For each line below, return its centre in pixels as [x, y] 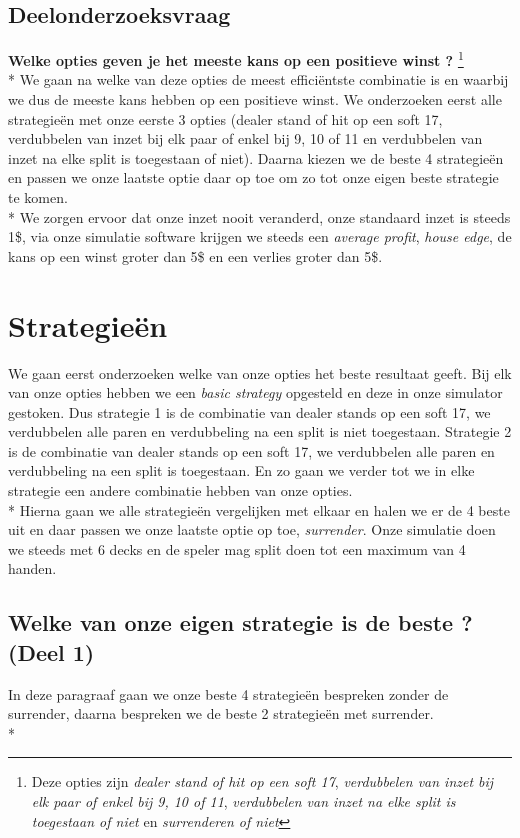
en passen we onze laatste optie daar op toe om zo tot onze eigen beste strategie [253, 177]
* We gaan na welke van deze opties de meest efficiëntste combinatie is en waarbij [258, 79]
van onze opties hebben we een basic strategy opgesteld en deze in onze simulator [255, 392]
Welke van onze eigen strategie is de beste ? [240, 622]
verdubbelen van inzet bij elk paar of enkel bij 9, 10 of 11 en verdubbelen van [245, 138]
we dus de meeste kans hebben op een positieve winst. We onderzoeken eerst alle [255, 99]
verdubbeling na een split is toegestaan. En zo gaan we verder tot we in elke [241, 470]
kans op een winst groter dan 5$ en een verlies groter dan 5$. [195, 255]
